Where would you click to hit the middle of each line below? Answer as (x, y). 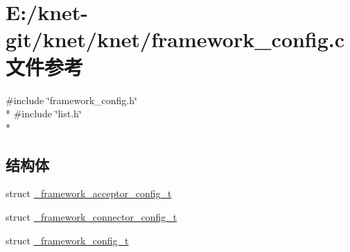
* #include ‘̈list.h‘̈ (44, 114)
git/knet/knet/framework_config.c (175, 39)
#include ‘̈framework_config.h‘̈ (71, 100)
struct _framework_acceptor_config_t (89, 193)
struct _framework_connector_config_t (91, 217)
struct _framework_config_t (67, 240)
